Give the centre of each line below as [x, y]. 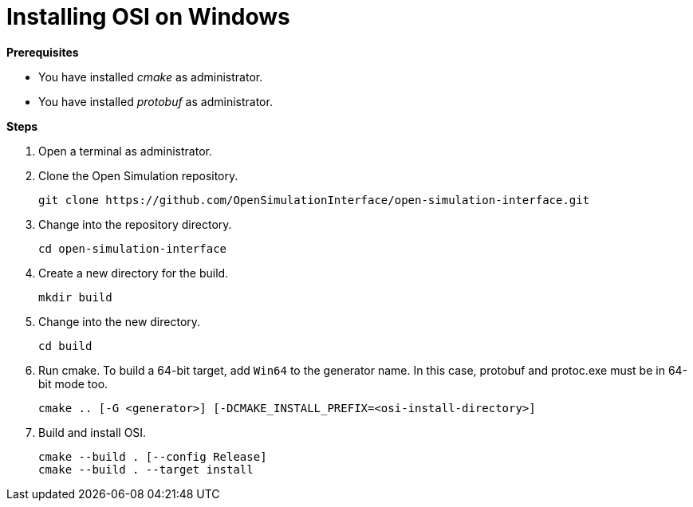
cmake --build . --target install [146, 469]
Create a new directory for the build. [134, 273]
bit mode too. [73, 383]
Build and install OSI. [93, 432]
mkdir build [75, 297]
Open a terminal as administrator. [125, 151]
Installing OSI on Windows [148, 17]
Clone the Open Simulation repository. [138, 175]
